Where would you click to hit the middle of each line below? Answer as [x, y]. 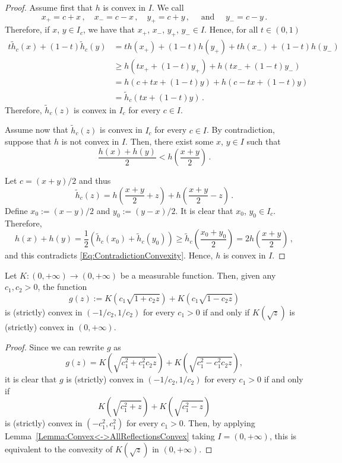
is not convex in [90, 141]
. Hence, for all [231, 29]
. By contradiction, [241, 130]
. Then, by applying [219, 423]
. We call [168, 7]
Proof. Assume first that [49, 7]
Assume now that [37, 130]
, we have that [109, 29]
